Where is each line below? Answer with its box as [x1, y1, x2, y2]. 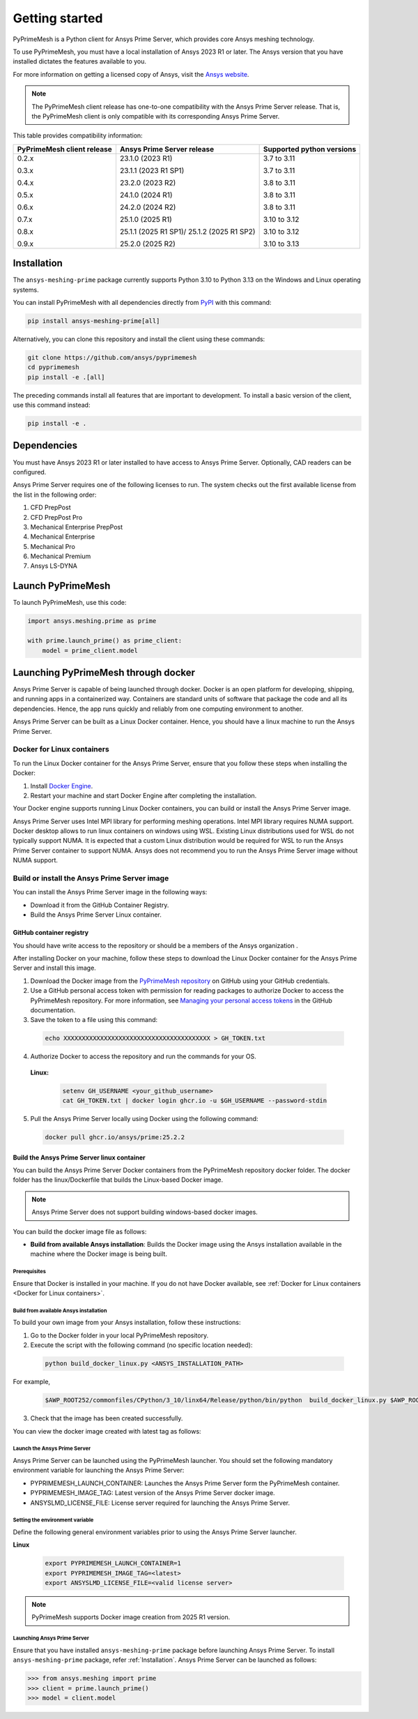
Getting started [13, 10, 103, 26]
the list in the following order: [13, 490, 97, 499]
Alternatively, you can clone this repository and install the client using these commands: [13, 335, 265, 343]
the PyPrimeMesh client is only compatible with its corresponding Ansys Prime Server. [31, 112, 280, 120]
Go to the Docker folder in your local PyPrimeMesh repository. [30, 1331, 209, 1339]
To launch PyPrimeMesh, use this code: [13, 599, 127, 607]
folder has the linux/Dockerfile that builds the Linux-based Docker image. [13, 1176, 224, 1184]
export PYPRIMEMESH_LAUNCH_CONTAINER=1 [45, 1559, 181, 1568]
